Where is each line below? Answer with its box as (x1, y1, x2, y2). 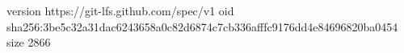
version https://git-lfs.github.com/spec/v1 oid (6, 2, 234, 18)
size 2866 (6, 34, 51, 51)
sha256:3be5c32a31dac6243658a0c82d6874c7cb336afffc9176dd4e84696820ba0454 (6, 18, 398, 35)
